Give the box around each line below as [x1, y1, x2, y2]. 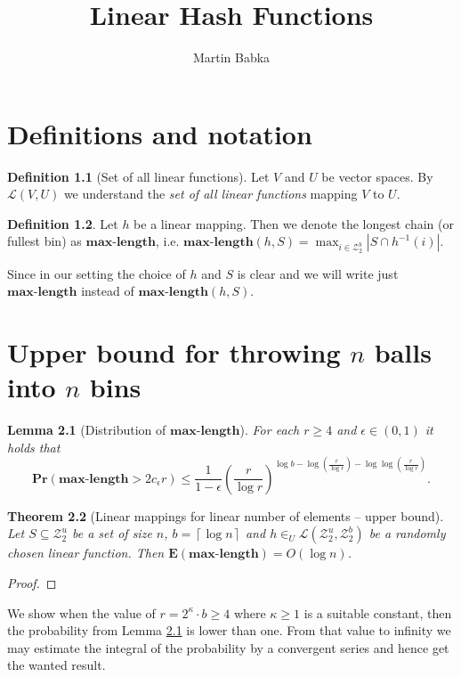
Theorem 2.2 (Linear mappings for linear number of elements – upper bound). [7, 506, 444, 525]
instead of [81, 281, 134, 300]
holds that [7, 437, 61, 456]
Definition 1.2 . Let [7, 214, 118, 232]
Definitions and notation [7, 115, 312, 151]
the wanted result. [7, 656, 106, 674]
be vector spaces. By [321, 167, 433, 185]
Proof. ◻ [7, 573, 57, 591]
